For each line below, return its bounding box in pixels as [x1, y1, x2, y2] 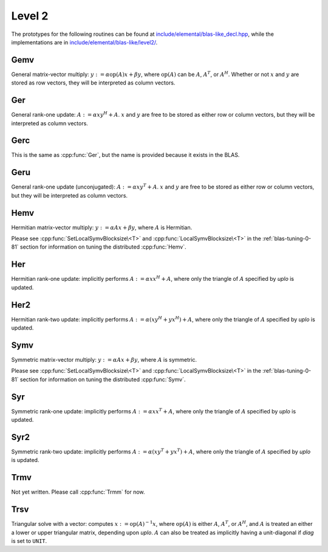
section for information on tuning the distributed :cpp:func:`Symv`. [19, 376, 186, 383]
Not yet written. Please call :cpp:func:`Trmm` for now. [11, 488, 145, 495]
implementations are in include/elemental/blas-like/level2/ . [11, 38, 158, 46]
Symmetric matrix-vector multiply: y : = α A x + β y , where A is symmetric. [11, 356, 197, 363]
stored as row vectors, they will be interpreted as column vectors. [11, 79, 176, 86]
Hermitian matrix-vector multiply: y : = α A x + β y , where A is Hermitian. [11, 224, 193, 231]
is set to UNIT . [11, 537, 47, 544]
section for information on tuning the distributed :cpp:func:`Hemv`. [19, 243, 186, 250]
